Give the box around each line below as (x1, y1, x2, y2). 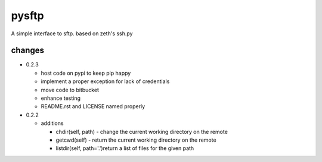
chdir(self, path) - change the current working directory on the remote (55, 128, 228, 135)
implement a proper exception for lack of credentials (41, 78, 170, 85)
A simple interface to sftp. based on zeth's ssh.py (11, 30, 133, 37)
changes (11, 45, 45, 56)
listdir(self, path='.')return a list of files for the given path (55, 145, 194, 152)
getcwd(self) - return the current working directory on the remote (55, 136, 217, 143)
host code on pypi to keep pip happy (41, 69, 131, 77)
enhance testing (41, 94, 80, 102)
